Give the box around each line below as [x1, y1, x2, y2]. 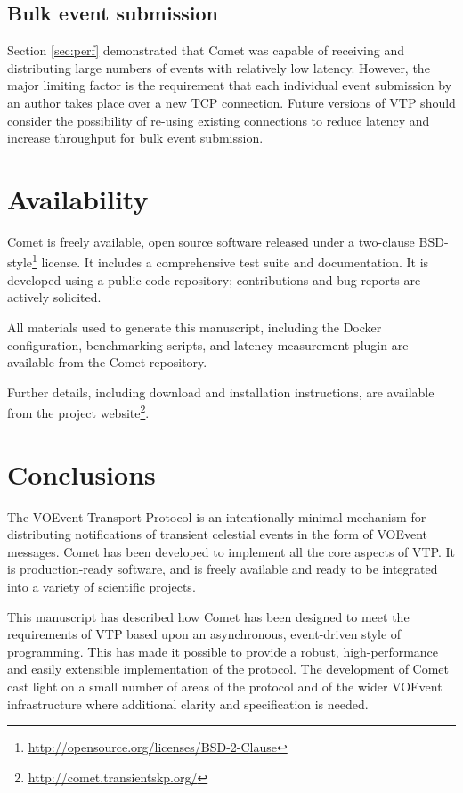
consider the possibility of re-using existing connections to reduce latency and [7, 110, 430, 129]
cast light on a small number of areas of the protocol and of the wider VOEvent [7, 677, 443, 696]
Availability [7, 180, 149, 217]
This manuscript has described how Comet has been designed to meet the [7, 607, 410, 625]
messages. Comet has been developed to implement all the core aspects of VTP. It [7, 542, 456, 560]
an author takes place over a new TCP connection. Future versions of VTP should [7, 93, 456, 111]
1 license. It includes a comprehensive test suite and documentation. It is [32, 250, 429, 272]
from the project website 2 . [7, 401, 150, 421]
